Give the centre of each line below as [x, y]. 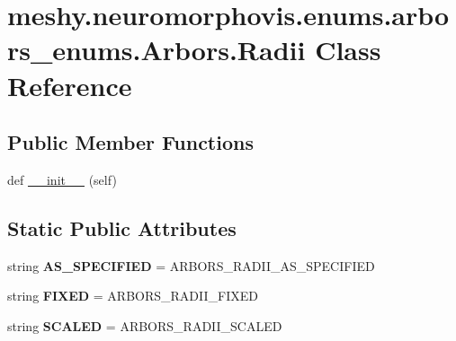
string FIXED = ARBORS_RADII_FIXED [133, 296]
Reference [70, 85]
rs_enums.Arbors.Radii [156, 50]
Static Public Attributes [122, 227]
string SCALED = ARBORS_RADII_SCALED [145, 325]
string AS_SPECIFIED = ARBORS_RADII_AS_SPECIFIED [191, 265]
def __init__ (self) [62, 179]
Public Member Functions [130, 142]
